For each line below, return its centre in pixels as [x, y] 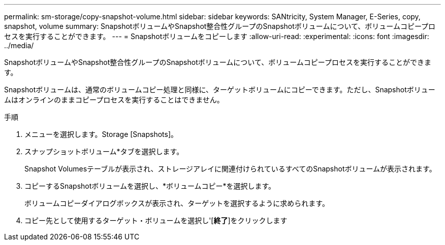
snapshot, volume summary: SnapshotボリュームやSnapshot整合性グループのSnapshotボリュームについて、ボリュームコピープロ [220, 26]
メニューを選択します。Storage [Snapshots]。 [101, 134]
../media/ [19, 45]
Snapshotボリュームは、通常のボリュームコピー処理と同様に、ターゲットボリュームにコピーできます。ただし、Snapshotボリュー [220, 90]
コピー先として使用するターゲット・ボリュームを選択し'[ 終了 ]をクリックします [156, 220]
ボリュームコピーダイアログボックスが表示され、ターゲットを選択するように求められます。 [177, 203]
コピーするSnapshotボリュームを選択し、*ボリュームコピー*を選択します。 [150, 186]
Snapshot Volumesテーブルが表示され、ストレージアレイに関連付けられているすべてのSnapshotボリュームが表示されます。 [230, 169]
